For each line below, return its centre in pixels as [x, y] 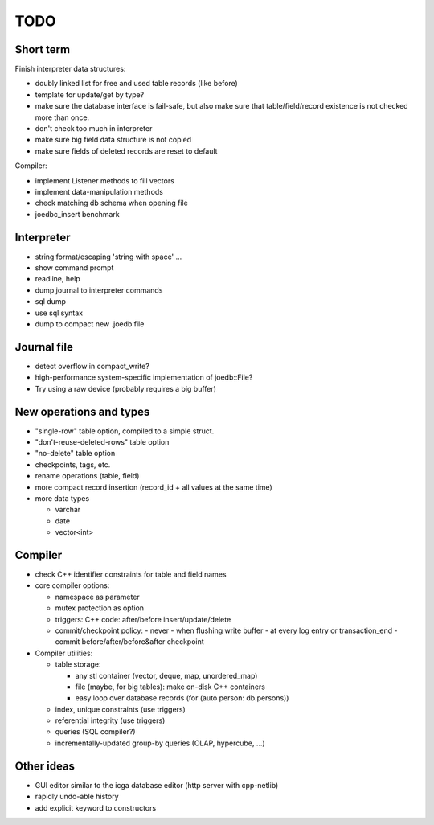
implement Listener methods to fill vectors [104, 180]
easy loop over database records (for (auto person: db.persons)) [182, 698]
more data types [62, 498]
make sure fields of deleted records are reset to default [126, 151]
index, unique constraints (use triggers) [121, 709]
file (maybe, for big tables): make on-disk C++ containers [170, 687]
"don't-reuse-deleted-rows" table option [102, 441]
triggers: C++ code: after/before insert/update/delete [143, 619]
